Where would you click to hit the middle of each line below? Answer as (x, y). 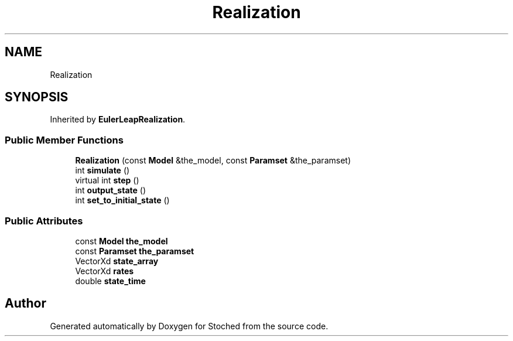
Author (25, 304)
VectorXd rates (105, 271)
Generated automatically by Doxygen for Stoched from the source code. (189, 326)
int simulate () (102, 170)
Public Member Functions (64, 140)
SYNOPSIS (37, 97)
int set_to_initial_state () (122, 200)
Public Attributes (44, 221)
